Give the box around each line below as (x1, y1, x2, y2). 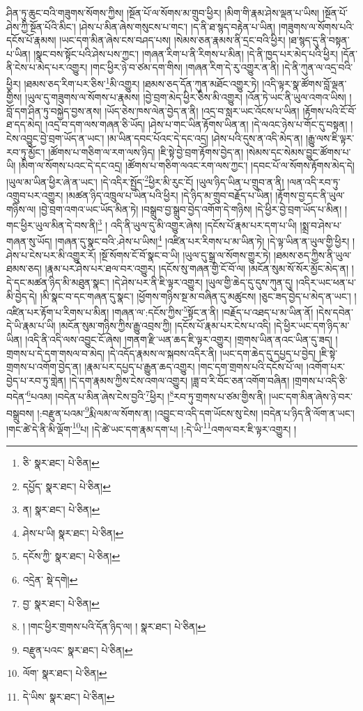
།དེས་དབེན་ (316, 304, 353, 319)
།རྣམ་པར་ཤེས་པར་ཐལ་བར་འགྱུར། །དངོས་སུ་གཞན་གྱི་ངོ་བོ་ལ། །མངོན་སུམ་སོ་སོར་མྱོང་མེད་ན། (45, 261, 349, 276)
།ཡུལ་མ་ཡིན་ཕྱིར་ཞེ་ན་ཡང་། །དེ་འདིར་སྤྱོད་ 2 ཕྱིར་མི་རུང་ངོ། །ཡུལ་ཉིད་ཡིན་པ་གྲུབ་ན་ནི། (6, 172, 284, 189)
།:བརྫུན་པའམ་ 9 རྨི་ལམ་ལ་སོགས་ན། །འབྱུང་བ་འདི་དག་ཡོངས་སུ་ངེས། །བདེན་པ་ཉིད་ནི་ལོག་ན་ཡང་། (37, 403, 355, 420)
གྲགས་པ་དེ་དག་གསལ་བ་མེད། (6, 345, 105, 360)
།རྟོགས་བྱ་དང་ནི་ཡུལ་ (275, 188, 345, 203)
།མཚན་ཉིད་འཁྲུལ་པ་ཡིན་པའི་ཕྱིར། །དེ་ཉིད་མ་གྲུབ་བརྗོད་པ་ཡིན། (65, 188, 272, 203)
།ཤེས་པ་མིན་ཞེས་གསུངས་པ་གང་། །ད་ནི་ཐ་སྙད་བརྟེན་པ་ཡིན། (79, 19, 276, 33)
